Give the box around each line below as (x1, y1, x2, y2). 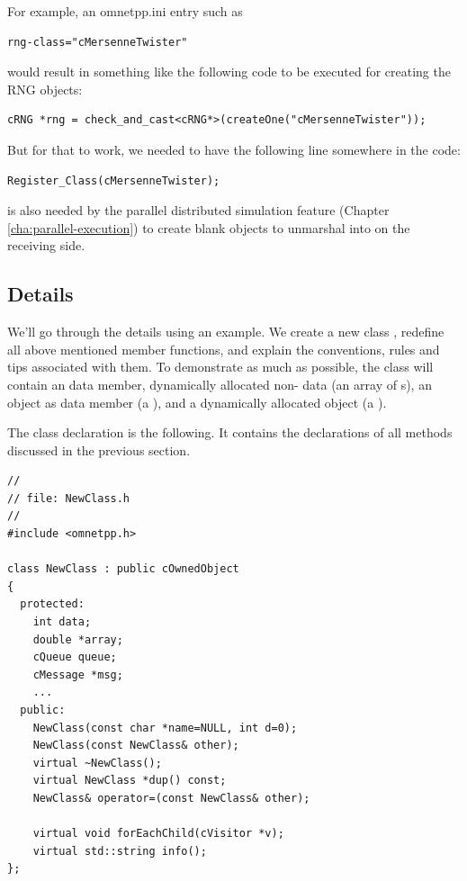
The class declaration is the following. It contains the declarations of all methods (7, 423, 453, 442)
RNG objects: (7, 79, 83, 98)
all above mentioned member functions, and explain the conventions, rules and (7, 339, 440, 358)
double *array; (32, 633, 123, 646)
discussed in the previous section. (7, 440, 191, 459)
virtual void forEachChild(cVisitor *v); (32, 827, 284, 841)
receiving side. (7, 236, 85, 255)
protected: (20, 598, 85, 611)
